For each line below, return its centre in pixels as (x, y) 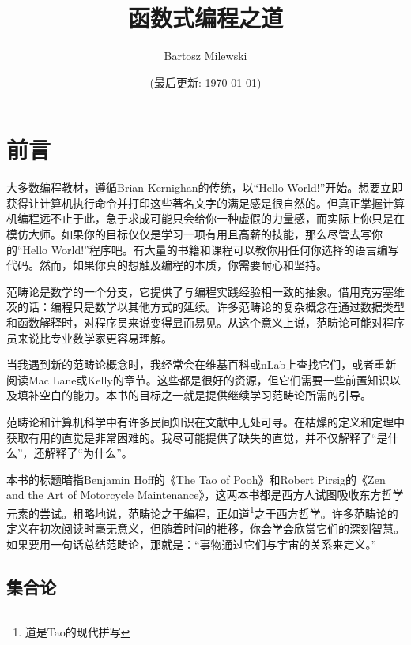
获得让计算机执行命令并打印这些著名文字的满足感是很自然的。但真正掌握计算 (205, 202)
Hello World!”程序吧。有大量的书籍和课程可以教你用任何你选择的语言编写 (211, 249)
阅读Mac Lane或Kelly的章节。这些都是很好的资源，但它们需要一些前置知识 (198, 379)
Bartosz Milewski (205, 56)
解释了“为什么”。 (89, 453)
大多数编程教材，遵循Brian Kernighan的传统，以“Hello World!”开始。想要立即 (205, 187)
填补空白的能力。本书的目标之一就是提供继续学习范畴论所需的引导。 (194, 395)
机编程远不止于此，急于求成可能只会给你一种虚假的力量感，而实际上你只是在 (205, 218)
